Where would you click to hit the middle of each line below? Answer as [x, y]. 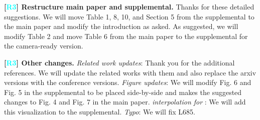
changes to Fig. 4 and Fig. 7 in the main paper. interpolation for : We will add [125, 102]
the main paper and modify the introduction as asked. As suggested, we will [121, 26]
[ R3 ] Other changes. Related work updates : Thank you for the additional [119, 62]
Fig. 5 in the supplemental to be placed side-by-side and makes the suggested [123, 92]
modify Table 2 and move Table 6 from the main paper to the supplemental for [126, 36]
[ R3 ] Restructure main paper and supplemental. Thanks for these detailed [129, 6]
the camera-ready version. [44, 46]
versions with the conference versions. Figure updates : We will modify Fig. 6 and [128, 82]
